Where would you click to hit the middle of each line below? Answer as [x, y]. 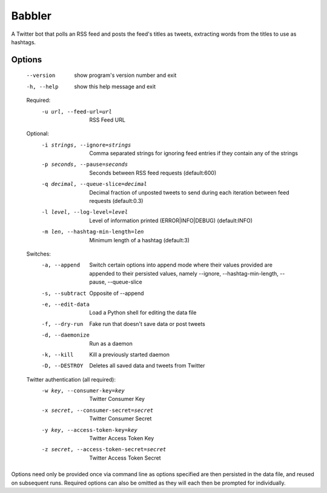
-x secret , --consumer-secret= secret [97, 410]
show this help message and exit [115, 86]
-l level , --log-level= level [85, 212]
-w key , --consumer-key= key [83, 391]
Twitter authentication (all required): [71, 379]
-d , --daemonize [66, 335]
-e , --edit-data [66, 304]
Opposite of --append [117, 293]
